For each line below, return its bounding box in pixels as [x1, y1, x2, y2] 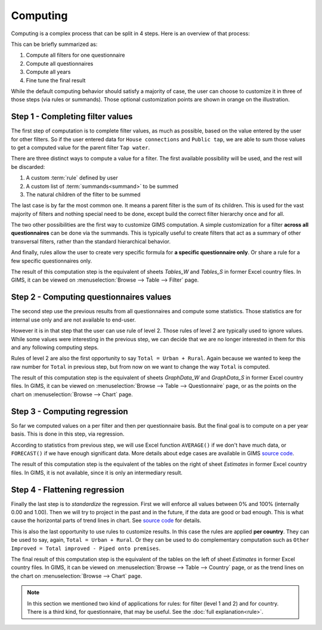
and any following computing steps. [11, 344, 99, 351]
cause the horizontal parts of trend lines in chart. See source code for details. [11, 517, 202, 524]
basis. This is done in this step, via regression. [11, 430, 125, 438]
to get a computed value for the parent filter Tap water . [11, 144, 150, 151]
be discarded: [11, 163, 45, 170]
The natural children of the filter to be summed [26, 191, 141, 198]
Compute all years [26, 69, 71, 76]
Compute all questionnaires [26, 60, 94, 67]
